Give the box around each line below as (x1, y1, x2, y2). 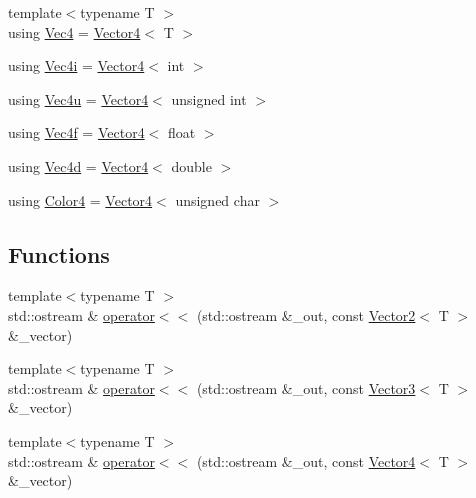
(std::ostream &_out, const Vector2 (196, 304, 416, 325)
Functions (8, 238, 110, 269)
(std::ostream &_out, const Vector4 (196, 450, 416, 471)
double (171, 155, 212, 176)
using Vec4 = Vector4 (8, 21, 141, 42)
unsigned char (175, 189, 260, 210)
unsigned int (171, 88, 247, 109)
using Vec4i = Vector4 (8, 55, 145, 76)
